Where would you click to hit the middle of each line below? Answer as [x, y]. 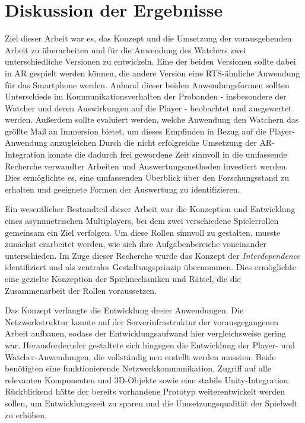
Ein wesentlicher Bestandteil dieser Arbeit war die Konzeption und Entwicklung [150, 209]
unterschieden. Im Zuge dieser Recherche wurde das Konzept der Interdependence [152, 255]
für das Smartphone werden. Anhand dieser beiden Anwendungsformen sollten [147, 84]
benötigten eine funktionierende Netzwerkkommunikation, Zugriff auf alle [138, 368]
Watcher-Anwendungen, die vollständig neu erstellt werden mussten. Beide [140, 356]
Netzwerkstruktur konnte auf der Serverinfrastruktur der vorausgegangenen [142, 321]
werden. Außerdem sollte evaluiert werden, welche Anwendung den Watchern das [152, 119]
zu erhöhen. [26, 414]
